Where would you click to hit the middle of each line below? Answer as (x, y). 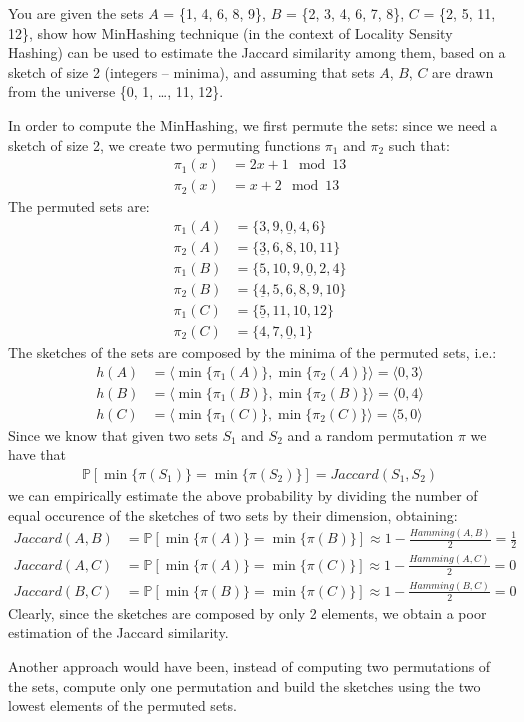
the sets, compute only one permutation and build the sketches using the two (244, 685)
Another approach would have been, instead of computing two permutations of (249, 665)
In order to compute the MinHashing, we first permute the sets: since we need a (253, 124)
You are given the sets (76, 13)
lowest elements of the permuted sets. (122, 705)
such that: (419, 144)
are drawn (463, 71)
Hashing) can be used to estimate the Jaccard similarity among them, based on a (257, 52)
